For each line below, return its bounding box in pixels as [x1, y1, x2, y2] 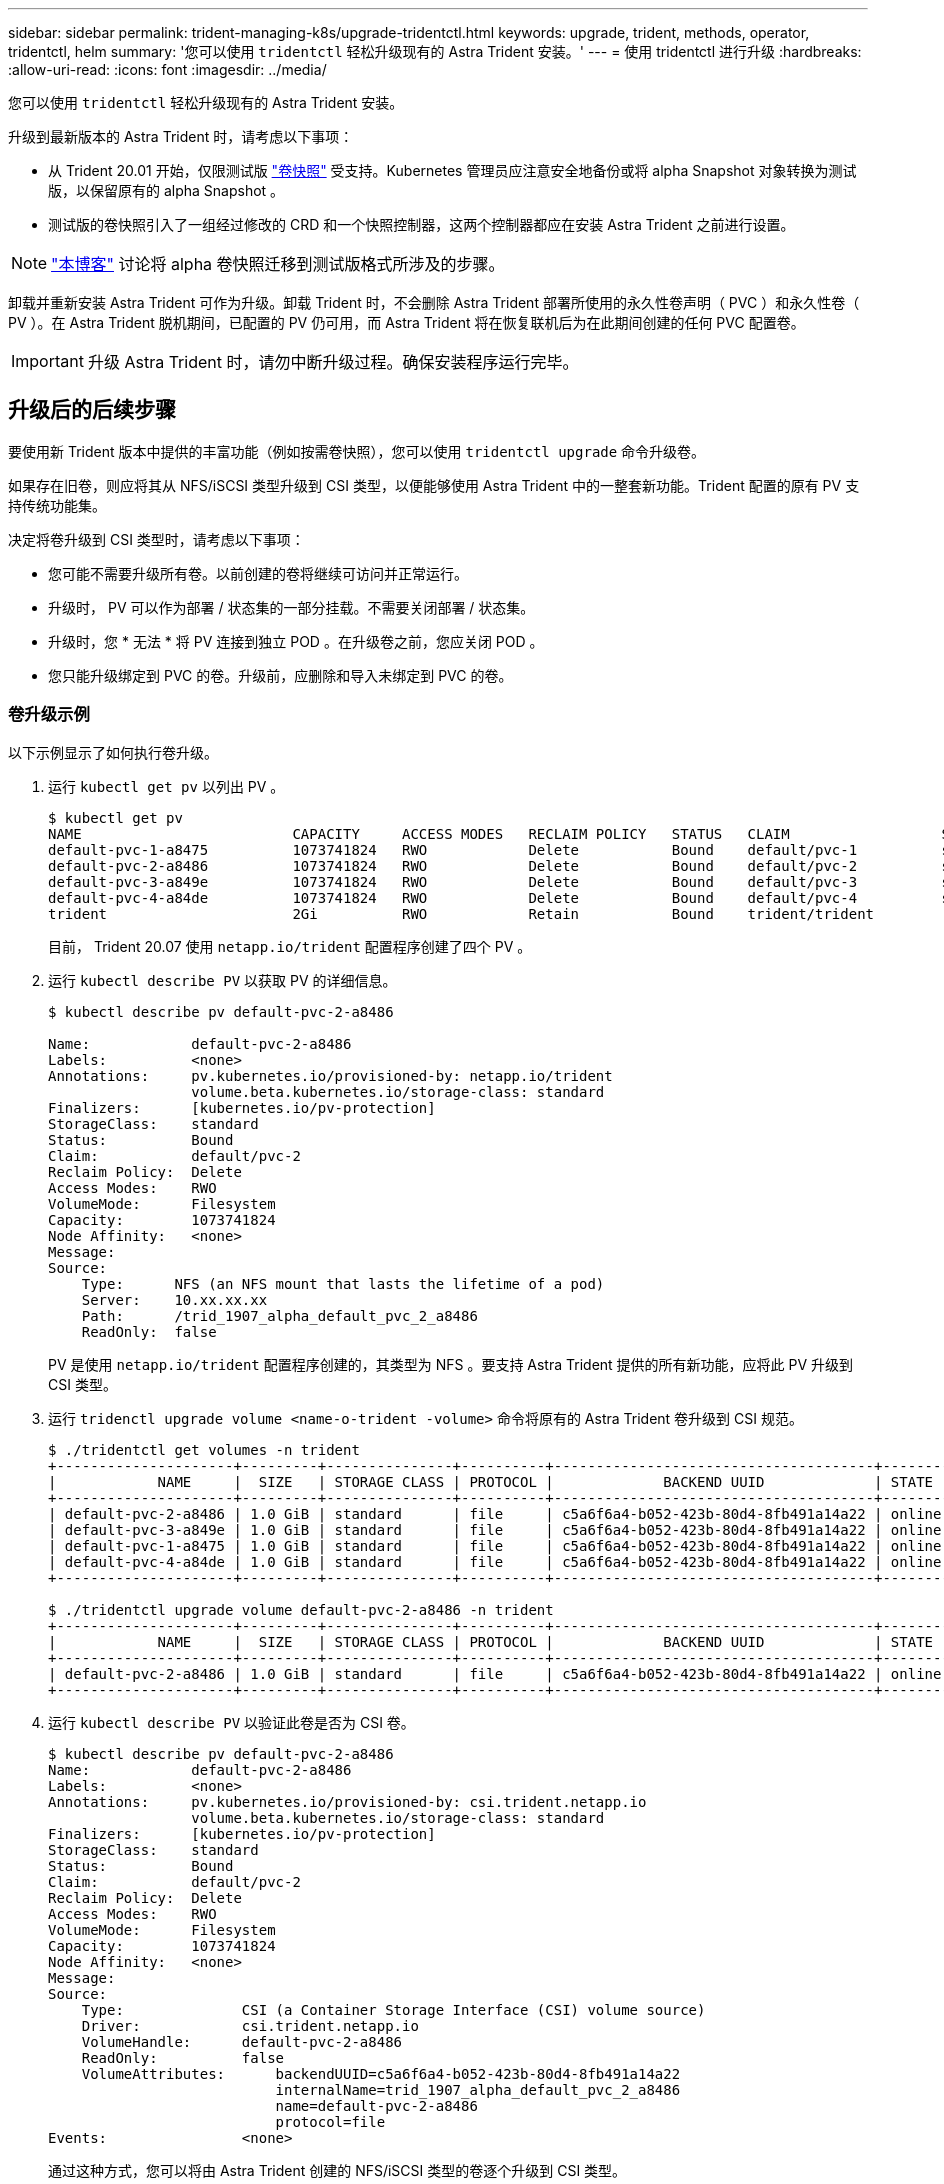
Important [11, 351, 84, 371]
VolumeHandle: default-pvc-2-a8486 [81, 2033, 403, 2050]
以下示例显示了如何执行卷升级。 [8, 743, 218, 761]
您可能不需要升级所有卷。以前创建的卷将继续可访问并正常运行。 [48, 564, 468, 582]
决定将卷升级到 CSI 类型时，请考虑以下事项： [8, 530, 305, 548]
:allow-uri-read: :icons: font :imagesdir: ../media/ [8, 61, 327, 78]
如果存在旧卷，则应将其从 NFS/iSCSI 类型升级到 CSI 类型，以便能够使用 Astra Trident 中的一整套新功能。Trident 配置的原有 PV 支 [8, 476, 860, 494]
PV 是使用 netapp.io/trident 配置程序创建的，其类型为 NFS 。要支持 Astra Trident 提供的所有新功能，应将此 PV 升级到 [48, 1355, 854, 1373]
